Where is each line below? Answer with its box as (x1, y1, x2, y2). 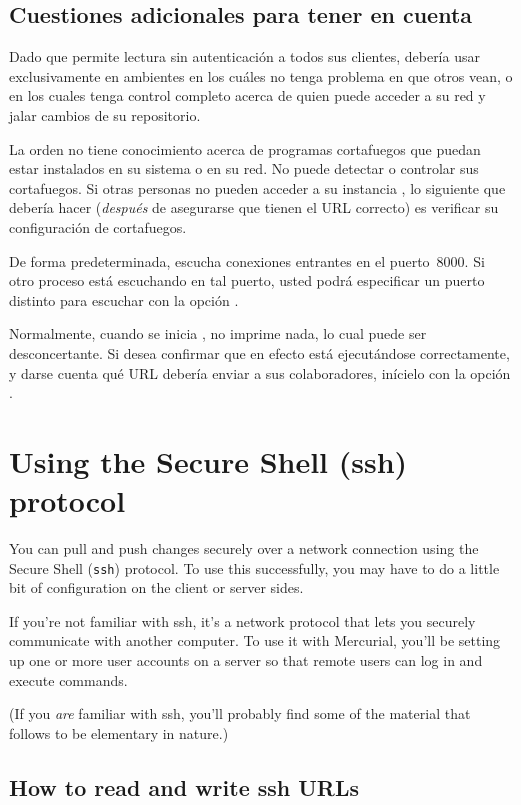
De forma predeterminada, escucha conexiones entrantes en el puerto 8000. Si (9, 250, 485, 271)
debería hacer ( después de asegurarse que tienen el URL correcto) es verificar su (9, 197, 499, 218)
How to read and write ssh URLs (9, 771, 360, 802)
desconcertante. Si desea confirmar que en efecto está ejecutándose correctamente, (9, 342, 510, 363)
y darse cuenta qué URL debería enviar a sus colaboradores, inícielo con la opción (9, 362, 511, 383)
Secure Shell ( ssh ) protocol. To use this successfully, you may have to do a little (9, 557, 500, 578)
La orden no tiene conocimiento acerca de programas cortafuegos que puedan (9, 138, 481, 159)
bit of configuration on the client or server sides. (9, 577, 304, 598)
